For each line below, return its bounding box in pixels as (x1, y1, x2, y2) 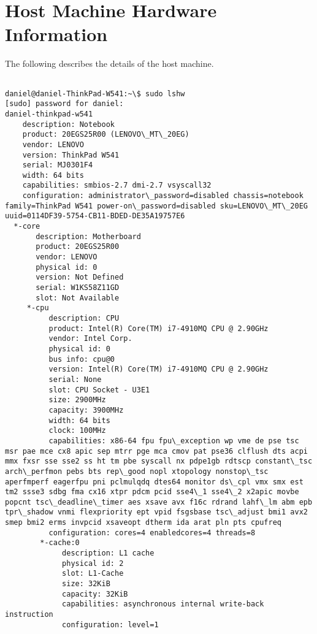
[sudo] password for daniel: (5, 99, 124, 109)
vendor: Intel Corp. (48, 334, 132, 343)
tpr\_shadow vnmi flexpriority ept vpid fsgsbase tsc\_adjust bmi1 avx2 (5, 508, 308, 517)
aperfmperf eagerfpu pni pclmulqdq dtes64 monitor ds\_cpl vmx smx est (5, 477, 304, 486)
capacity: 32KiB (62, 589, 128, 598)
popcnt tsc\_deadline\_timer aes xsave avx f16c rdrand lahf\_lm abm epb (5, 497, 313, 506)
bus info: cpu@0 (48, 354, 115, 364)
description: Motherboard (36, 232, 141, 241)
